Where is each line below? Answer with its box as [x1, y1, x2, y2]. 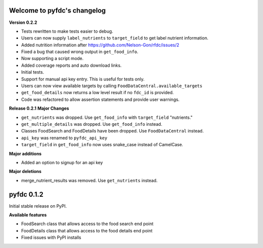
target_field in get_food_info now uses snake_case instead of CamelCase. [21, 142, 184, 148]
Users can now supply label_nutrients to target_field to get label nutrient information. [21, 35, 209, 41]
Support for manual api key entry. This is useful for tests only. [21, 76, 145, 82]
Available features [9, 212, 47, 218]
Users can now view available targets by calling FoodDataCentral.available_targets [21, 83, 203, 89]
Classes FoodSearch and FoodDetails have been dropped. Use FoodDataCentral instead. [21, 128, 204, 134]
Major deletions [9, 169, 41, 174]
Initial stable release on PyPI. [9, 203, 67, 209]
